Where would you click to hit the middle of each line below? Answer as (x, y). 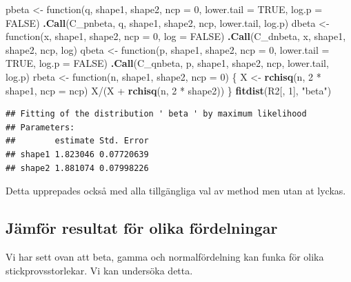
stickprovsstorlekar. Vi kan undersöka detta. (99, 270)
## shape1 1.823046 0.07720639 (77, 154)
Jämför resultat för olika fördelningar (142, 228)
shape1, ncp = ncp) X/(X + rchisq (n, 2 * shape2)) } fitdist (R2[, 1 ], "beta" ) (169, 90)
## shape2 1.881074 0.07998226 (77, 168)
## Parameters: (40, 127)
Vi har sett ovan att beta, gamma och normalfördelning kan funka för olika (165, 256)
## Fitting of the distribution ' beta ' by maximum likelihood (156, 114)
